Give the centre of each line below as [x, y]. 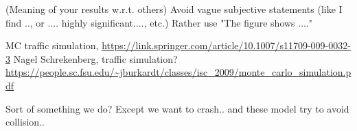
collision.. [25, 122]
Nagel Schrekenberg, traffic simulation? [95, 58]
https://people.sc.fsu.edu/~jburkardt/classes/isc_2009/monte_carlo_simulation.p [178, 72]
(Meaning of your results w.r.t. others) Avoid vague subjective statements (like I [174, 9]
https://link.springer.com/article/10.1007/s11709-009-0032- [226, 45]
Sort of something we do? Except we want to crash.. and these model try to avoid [177, 108]
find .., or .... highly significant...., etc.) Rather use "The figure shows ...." [159, 22]
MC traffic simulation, [52, 45]
